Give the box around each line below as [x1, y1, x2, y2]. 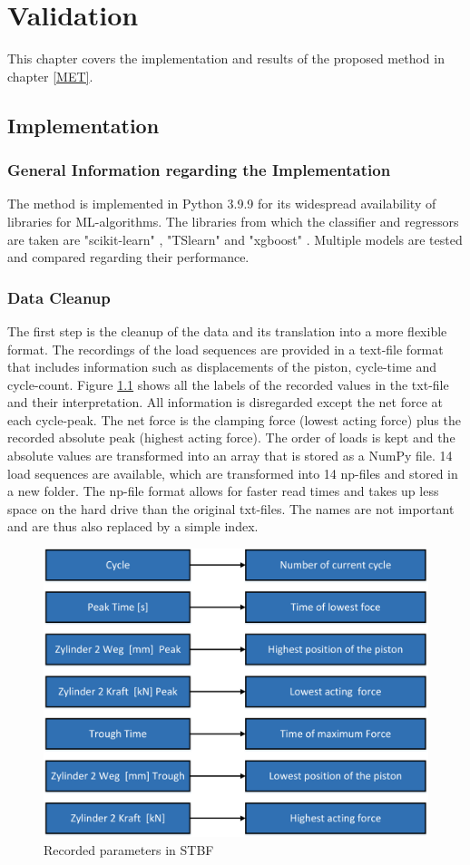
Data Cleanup [7, 286, 111, 308]
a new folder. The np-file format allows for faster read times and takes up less [7, 481, 439, 501]
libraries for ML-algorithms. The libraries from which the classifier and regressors [7, 211, 459, 230]
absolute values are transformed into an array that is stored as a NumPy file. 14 [7, 446, 453, 465]
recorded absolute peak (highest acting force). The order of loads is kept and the [7, 428, 455, 447]
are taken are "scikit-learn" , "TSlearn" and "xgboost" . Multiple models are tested [7, 229, 463, 248]
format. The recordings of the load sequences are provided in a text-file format [7, 339, 444, 358]
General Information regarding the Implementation [7, 159, 391, 181]
